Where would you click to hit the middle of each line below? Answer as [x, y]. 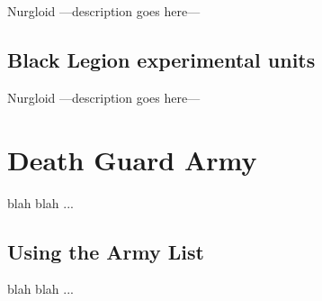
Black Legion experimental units [161, 59]
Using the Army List [106, 251]
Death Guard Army [132, 159]
